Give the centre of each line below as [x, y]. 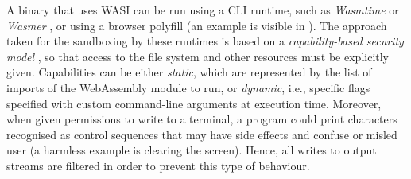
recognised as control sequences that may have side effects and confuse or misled [202, 134]
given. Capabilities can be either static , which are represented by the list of [189, 72]
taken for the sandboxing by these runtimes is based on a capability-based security [205, 41]
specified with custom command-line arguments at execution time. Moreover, [194, 103]
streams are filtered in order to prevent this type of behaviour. [158, 165]
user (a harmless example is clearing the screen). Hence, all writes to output [192, 150]
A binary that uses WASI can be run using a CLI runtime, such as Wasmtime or [203, 10]
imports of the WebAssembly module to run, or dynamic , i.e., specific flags [188, 87]
